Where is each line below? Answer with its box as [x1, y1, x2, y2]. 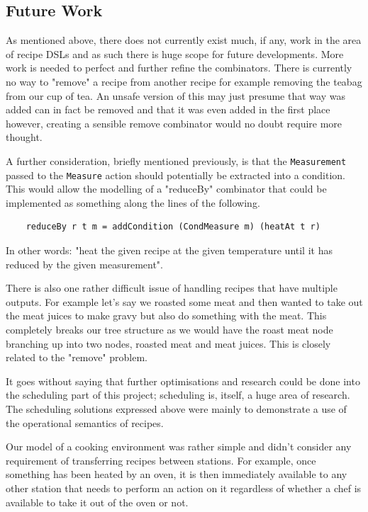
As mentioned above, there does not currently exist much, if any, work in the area [6, 33, 362, 47]
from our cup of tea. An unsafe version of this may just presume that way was [6, 88, 345, 103]
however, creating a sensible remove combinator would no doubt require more [6, 115, 342, 130]
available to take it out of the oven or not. [6, 494, 189, 509]
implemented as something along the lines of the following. [6, 195, 260, 210]
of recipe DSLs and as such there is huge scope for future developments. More [6, 46, 344, 61]
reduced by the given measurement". [6, 256, 163, 271]
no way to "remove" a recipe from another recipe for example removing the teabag [6, 74, 362, 89]
